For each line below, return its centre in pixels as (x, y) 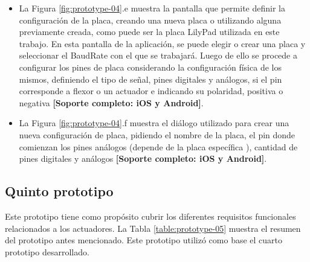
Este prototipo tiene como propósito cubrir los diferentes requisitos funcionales (150, 216)
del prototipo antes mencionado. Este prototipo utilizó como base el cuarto (144, 240)
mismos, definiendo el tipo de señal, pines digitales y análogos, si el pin (150, 79)
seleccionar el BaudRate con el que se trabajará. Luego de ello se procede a (158, 55)
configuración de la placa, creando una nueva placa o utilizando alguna (150, 20)
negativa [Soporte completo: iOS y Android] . (111, 102)
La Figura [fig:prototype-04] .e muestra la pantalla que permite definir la (152, 8)
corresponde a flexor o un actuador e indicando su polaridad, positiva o (151, 91)
